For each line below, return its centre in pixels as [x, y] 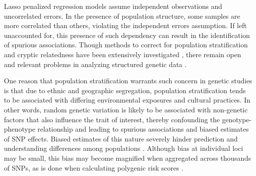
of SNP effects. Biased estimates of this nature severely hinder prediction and [121, 138]
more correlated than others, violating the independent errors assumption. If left [126, 25]
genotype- [237, 119]
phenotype [20, 129]
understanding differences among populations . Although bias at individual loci [124, 148]
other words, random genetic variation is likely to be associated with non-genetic [126, 109]
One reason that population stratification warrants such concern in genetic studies [128, 81]
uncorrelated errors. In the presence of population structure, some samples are [122, 16]
